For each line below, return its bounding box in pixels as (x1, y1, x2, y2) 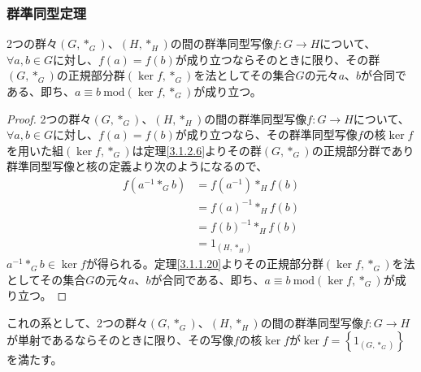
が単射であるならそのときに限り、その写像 (7, 331, 234, 348)
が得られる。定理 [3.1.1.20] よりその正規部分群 (85, 255, 323, 272)
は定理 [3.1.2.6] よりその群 (132, 141, 262, 158)
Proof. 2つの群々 (7, 110, 92, 127)
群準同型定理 (7, 2, 87, 23)
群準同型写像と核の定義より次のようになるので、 (7, 158, 268, 175)
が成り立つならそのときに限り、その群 (175, 50, 380, 67)
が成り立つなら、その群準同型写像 (175, 126, 358, 143)
